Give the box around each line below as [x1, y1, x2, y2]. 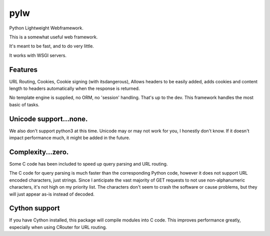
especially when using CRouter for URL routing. [9, 224, 107, 230]
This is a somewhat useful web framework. [9, 34, 98, 40]
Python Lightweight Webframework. [9, 25, 83, 31]
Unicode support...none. [9, 115, 88, 123]
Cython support [9, 204, 60, 213]
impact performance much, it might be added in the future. [9, 135, 130, 141]
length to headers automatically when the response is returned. [9, 85, 140, 92]
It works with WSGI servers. [9, 52, 67, 58]
